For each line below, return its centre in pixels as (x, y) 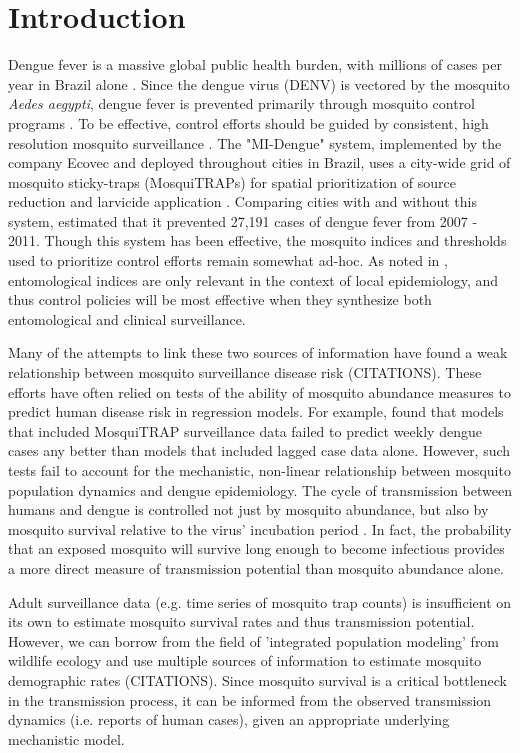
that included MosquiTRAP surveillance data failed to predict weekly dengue (245, 430)
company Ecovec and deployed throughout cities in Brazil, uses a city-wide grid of (259, 162)
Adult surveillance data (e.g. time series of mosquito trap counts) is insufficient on (260, 601)
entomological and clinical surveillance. (127, 318)
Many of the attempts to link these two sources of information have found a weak (258, 352)
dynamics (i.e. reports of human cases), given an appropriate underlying (229, 719)
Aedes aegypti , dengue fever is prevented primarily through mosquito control (242, 103)
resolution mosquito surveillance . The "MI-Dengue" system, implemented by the (255, 142)
